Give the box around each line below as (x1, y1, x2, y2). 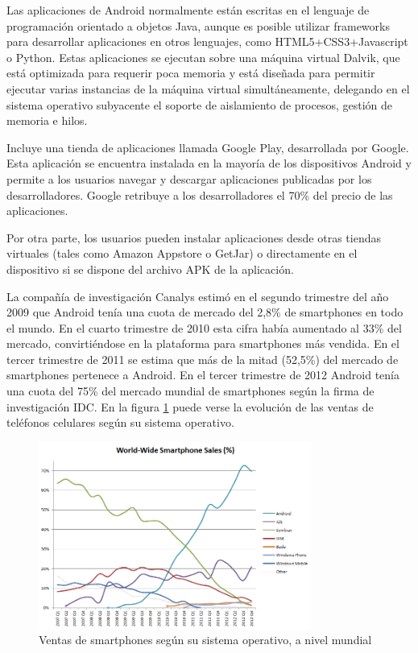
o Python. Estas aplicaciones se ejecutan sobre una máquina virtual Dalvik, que (6, 48, 400, 65)
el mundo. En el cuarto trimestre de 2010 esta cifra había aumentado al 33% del (6, 319, 402, 336)
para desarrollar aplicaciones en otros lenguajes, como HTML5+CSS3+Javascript (6, 33, 408, 50)
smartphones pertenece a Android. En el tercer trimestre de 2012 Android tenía (6, 366, 400, 383)
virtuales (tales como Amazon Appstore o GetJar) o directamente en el (6, 245, 358, 262)
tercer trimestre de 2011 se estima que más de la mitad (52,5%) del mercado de (6, 350, 399, 367)
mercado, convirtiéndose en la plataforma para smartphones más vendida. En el (6, 335, 399, 352)
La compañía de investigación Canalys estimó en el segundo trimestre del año (6, 287, 389, 304)
